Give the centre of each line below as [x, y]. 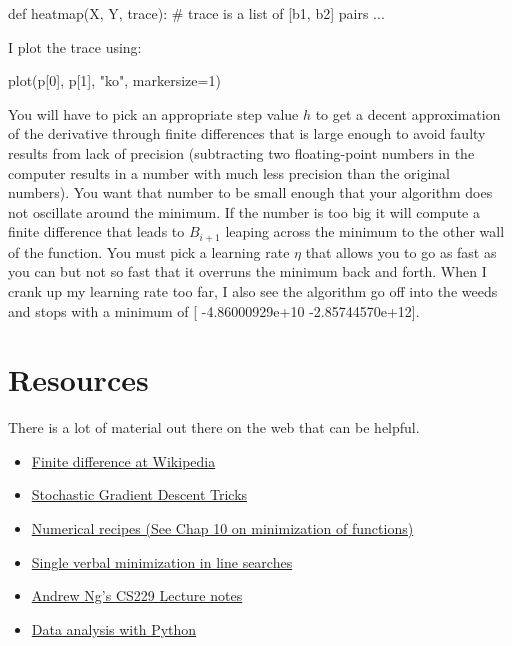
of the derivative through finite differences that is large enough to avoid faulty [247, 133]
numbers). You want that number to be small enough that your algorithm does [250, 192]
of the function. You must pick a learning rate [149, 251]
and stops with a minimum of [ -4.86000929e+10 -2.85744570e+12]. [214, 310]
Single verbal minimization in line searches [162, 561]
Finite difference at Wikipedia [123, 460]
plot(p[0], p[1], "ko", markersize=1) [114, 80]
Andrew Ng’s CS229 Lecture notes [137, 595]
